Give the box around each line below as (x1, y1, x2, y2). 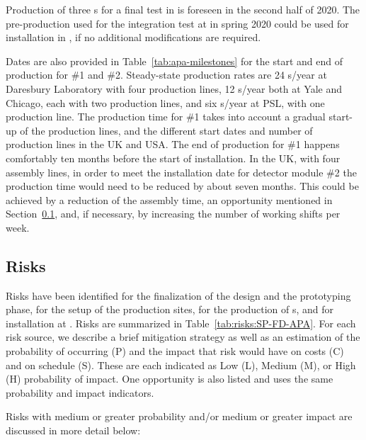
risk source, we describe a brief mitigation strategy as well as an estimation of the (6, 329, 360, 344)
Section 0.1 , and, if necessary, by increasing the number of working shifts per (6, 206, 341, 221)
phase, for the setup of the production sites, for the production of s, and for (6, 302, 334, 317)
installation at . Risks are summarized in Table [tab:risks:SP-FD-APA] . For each (6, 315, 356, 330)
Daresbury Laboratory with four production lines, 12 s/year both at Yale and (6, 81, 343, 96)
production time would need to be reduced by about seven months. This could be (6, 179, 359, 193)
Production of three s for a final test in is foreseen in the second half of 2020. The (6, 2, 360, 16)
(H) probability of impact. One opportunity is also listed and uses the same (6, 371, 333, 386)
